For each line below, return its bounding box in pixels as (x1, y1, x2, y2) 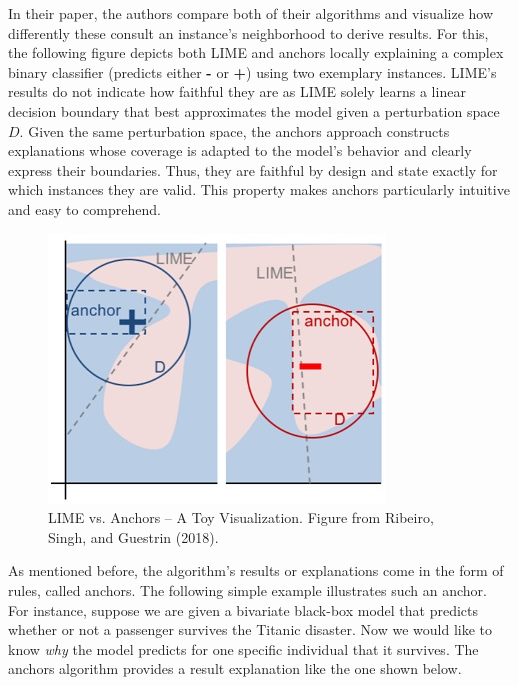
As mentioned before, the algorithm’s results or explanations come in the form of (8, 560, 504, 581)
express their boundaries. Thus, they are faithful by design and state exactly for (8, 159, 498, 180)
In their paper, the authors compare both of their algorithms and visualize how (8, 3, 494, 23)
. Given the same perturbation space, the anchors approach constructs (19, 120, 450, 141)
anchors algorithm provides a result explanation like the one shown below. (8, 658, 462, 679)
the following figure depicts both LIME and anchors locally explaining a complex (8, 42, 504, 63)
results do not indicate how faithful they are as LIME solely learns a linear (8, 81, 466, 102)
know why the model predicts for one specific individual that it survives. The (8, 638, 479, 659)
